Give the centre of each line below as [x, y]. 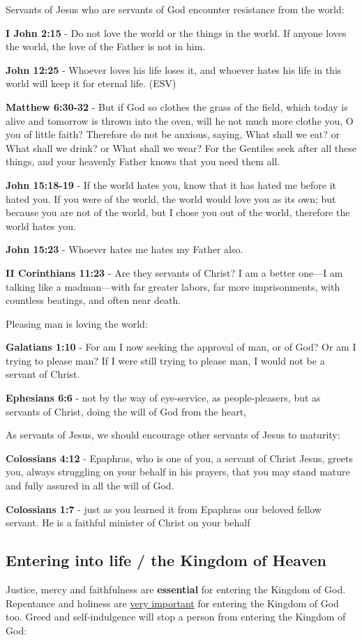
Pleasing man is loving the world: [77, 323]
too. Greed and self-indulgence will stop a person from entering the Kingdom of [176, 617]
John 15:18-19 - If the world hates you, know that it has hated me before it [171, 184]
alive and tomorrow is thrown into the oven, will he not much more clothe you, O [180, 120]
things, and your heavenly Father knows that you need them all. [143, 161]
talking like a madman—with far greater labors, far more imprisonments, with [173, 286]
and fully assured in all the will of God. [90, 486]
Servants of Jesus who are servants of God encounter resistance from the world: [175, 9]
